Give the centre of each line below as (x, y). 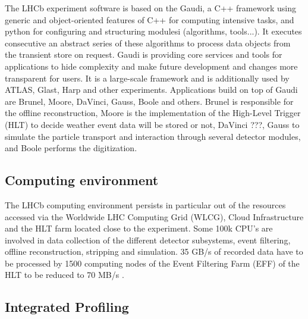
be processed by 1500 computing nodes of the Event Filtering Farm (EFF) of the (152, 263)
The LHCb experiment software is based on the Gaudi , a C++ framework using (150, 8)
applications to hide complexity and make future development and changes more (151, 66)
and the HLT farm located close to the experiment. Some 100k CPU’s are (139, 228)
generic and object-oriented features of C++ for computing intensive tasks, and (150, 19)
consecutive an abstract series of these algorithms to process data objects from (148, 43)
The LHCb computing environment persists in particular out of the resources (145, 204)
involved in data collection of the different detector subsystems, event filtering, (148, 240)
